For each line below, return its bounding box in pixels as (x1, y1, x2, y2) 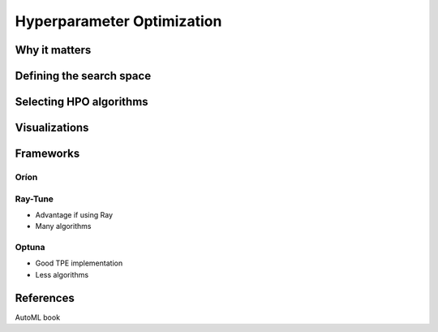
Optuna (15, 242, 45, 253)
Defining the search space (15, 69, 152, 83)
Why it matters (15, 43, 92, 57)
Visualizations (15, 121, 89, 135)
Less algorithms (35, 269, 89, 279)
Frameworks (15, 147, 80, 161)
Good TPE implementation (35, 258, 123, 268)
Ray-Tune (15, 193, 54, 205)
